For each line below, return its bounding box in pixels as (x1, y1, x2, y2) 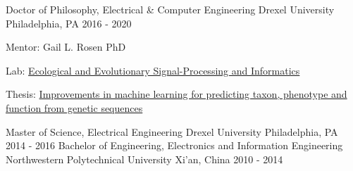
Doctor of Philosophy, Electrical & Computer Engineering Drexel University (6, 2, 335, 16)
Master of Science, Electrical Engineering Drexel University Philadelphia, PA (6, 124, 338, 139)
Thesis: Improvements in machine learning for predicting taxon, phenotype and (6, 87, 347, 101)
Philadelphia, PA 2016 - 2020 (6, 15, 132, 30)
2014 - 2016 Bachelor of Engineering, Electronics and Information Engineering (6, 138, 343, 153)
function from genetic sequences (6, 100, 143, 115)
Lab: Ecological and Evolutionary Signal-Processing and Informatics (6, 63, 300, 77)
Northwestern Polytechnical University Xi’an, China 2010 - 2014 (6, 151, 283, 166)
